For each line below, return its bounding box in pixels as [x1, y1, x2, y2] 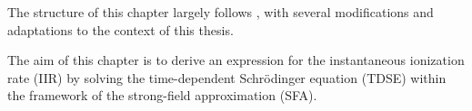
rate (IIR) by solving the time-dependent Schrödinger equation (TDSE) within [7, 68, 447, 87]
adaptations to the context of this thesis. [7, 20, 234, 39]
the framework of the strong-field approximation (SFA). [7, 86, 317, 105]
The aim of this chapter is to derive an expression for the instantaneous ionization [7, 51, 465, 69]
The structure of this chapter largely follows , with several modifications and [7, 3, 434, 21]
